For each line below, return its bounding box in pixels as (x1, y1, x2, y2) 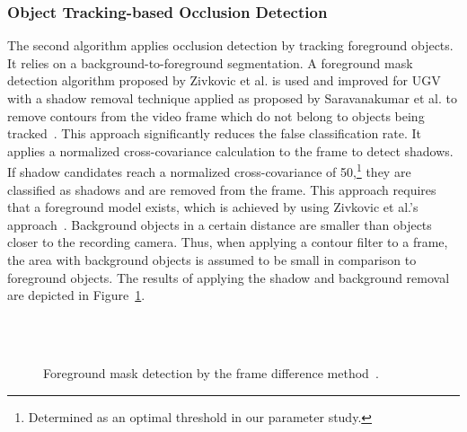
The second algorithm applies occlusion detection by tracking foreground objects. (7, 36, 454, 55)
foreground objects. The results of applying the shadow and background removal (7, 268, 450, 287)
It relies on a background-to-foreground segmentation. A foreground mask (7, 53, 413, 72)
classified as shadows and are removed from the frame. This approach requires (7, 180, 436, 198)
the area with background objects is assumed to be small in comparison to (7, 251, 417, 269)
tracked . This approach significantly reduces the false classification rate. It (7, 124, 422, 143)
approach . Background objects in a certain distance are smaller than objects (7, 215, 432, 234)
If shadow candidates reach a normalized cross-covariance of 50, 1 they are (7, 160, 411, 181)
